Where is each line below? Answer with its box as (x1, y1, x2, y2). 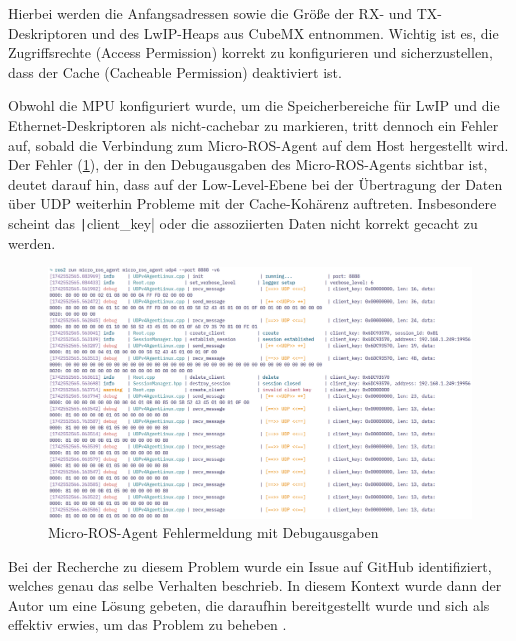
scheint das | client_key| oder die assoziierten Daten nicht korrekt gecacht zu (8, 212, 478, 233)
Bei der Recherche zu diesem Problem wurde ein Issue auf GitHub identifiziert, (8, 555, 492, 576)
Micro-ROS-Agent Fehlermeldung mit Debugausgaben (48, 522, 379, 543)
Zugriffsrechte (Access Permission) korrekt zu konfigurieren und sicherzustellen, (8, 42, 493, 63)
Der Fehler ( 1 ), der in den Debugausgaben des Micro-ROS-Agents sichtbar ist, (8, 154, 488, 175)
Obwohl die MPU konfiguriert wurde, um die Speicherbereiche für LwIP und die (8, 95, 500, 116)
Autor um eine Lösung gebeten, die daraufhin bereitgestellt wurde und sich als (8, 594, 490, 615)
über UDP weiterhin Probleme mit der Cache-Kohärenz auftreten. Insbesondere (8, 193, 497, 214)
